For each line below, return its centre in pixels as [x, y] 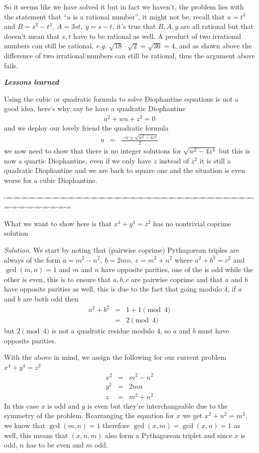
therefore [116, 425]
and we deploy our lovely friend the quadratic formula [86, 128]
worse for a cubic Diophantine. [51, 180]
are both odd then [51, 298]
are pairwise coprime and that [177, 279]
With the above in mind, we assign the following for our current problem [115, 357]
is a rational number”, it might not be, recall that [149, 16]
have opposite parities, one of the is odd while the [177, 269]
